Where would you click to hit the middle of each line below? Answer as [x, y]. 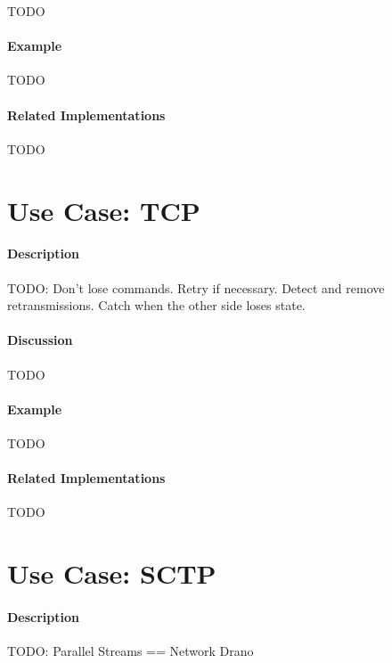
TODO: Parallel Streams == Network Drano [131, 651]
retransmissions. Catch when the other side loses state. [156, 305]
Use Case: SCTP [112, 573]
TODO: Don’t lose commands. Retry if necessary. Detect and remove [196, 287]
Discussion [40, 340]
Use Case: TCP [104, 210]
